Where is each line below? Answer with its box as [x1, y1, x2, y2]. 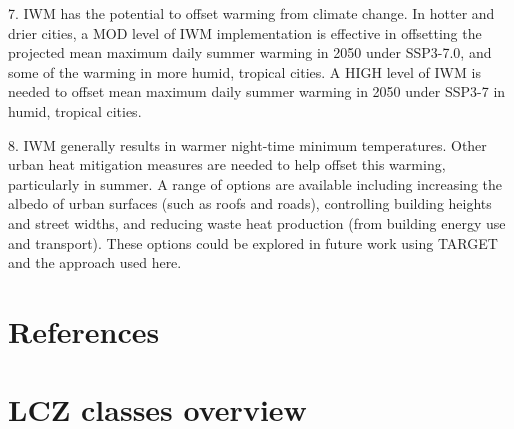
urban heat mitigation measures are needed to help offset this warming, [8, 154, 446, 175]
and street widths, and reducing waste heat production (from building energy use [8, 212, 506, 233]
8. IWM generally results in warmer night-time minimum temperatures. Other [8, 134, 487, 155]
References [8, 310, 160, 351]
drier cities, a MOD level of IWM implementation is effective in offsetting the [8, 22, 482, 43]
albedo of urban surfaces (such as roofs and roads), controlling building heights [8, 193, 492, 214]
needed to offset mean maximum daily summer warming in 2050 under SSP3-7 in [8, 81, 506, 102]
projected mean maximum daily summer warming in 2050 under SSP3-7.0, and [8, 42, 492, 63]
